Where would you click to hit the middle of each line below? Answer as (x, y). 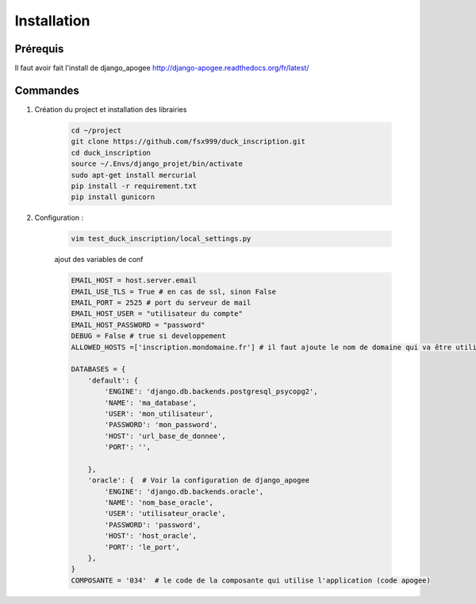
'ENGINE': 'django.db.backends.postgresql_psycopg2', (211, 392)
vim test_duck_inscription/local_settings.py (161, 239)
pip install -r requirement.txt (134, 186)
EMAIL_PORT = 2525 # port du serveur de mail (161, 303)
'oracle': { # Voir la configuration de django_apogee (199, 481)
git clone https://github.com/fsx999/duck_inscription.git (188, 142)
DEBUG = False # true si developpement (148, 336)
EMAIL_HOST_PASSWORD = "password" (138, 325)
